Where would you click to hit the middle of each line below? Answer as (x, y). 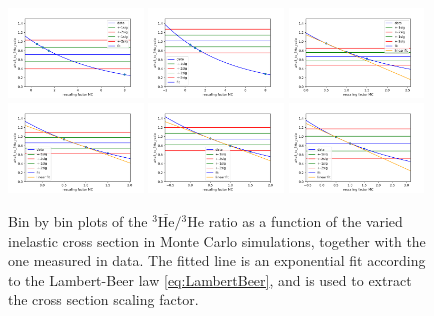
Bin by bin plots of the (78, 220)
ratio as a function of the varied (305, 220)
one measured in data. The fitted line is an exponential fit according (217, 260)
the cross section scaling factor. (103, 299)
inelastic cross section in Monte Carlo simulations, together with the (217, 240)
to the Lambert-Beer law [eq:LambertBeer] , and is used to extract (210, 279)
